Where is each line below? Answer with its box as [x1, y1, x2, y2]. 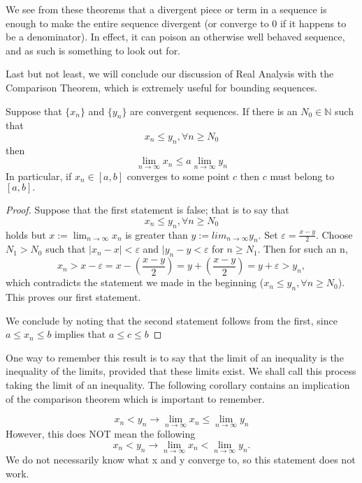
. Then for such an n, [257, 241, 348, 256]
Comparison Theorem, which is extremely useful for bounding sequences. [6, 80, 317, 94]
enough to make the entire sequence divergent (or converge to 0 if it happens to [6, 15, 347, 30]
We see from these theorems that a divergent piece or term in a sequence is [6, 2, 327, 16]
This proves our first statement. [6, 289, 141, 304]
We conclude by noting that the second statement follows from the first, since [6, 313, 338, 327]
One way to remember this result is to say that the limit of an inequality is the [6, 350, 344, 364]
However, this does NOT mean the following [6, 426, 196, 441]
